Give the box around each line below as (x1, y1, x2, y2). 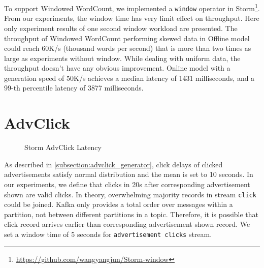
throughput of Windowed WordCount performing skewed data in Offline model (4, 33, 250, 43)
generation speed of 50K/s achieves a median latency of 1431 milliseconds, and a (4, 72, 255, 83)
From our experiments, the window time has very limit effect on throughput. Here (4, 13, 259, 23)
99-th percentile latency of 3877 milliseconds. (4, 82, 144, 93)
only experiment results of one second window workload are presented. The (4, 22, 238, 33)
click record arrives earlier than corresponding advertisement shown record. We (4, 219, 250, 229)
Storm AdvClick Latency (24, 142, 102, 153)
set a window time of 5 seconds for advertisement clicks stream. (4, 229, 212, 239)
